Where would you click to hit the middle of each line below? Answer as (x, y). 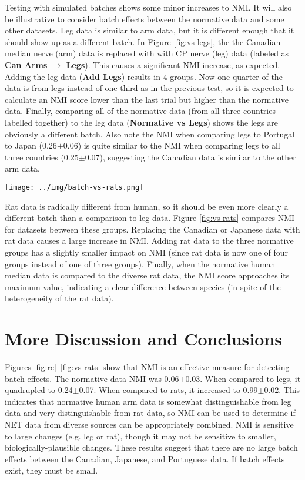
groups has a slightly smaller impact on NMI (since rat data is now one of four (147, 252)
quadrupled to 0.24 (39, 390)
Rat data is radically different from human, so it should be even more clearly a (147, 206)
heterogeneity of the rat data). (59, 298)
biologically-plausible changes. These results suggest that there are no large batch (151, 447)
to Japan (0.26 (31, 145)
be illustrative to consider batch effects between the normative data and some (145, 19)
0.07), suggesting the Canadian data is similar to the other (190, 157)
